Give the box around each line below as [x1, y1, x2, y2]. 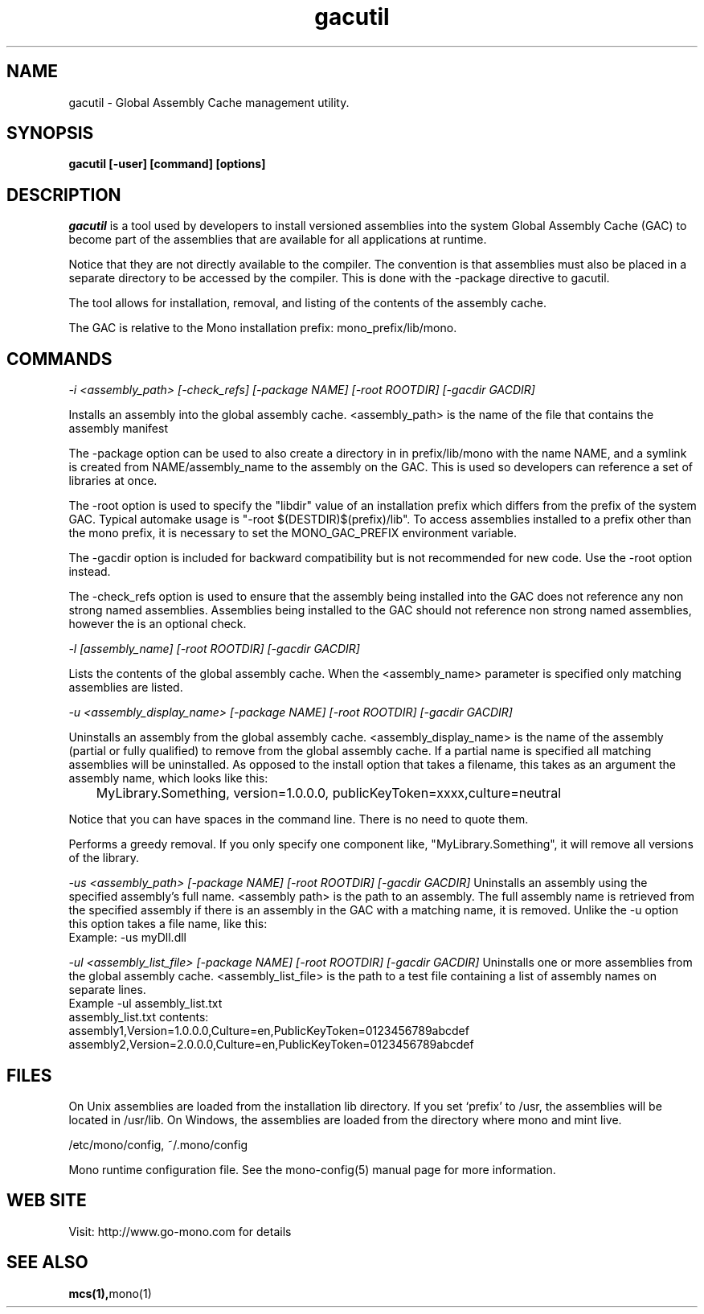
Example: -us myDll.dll [68, 930, 186, 945]
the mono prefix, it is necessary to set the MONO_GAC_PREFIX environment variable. [68, 526, 518, 540]
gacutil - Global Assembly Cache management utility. [68, 95, 350, 109]
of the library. [68, 851, 140, 865]
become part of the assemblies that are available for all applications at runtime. [68, 232, 487, 247]
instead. [68, 565, 111, 579]
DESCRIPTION [6, 184, 121, 205]
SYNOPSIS [6, 123, 94, 144]
